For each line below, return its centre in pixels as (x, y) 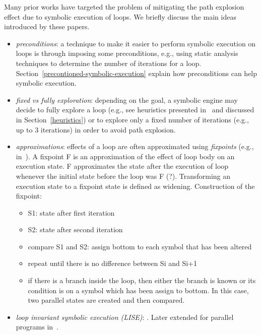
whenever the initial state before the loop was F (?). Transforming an (123, 176)
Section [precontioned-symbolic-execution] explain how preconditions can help (137, 73)
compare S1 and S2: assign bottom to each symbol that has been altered (140, 246)
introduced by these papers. (47, 26)
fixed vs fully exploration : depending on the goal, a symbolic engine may (127, 99)
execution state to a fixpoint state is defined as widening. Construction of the (135, 186)
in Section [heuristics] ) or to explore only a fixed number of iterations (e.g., (132, 119)
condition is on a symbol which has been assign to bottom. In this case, (138, 290)
